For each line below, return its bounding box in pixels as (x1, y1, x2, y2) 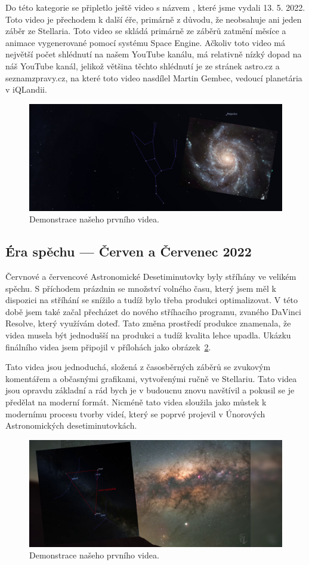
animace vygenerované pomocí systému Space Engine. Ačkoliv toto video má (5, 36, 285, 48)
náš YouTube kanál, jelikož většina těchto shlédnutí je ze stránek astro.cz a (5, 59, 280, 72)
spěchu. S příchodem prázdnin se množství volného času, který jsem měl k (5, 282, 276, 294)
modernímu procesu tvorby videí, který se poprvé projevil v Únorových (5, 407, 265, 420)
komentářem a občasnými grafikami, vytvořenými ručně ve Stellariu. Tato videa (5, 372, 297, 384)
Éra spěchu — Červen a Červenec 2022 (5, 242, 252, 261)
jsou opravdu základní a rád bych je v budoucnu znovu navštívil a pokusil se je (5, 384, 295, 396)
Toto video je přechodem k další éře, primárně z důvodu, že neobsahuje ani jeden (5, 13, 302, 25)
